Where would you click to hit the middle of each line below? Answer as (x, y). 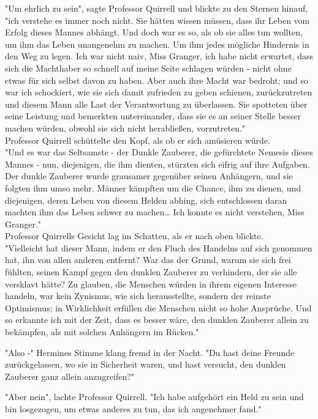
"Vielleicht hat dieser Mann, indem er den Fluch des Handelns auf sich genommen (159, 247)
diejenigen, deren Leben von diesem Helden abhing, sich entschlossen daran (146, 200)
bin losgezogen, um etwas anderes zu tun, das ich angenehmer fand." (133, 409)
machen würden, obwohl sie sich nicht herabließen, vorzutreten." (125, 128)
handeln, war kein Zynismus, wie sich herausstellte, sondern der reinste (138, 296)
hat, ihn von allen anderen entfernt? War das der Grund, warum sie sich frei (148, 260)
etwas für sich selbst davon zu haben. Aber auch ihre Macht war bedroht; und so (157, 80)
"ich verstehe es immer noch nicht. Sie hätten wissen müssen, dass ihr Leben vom (157, 20)
